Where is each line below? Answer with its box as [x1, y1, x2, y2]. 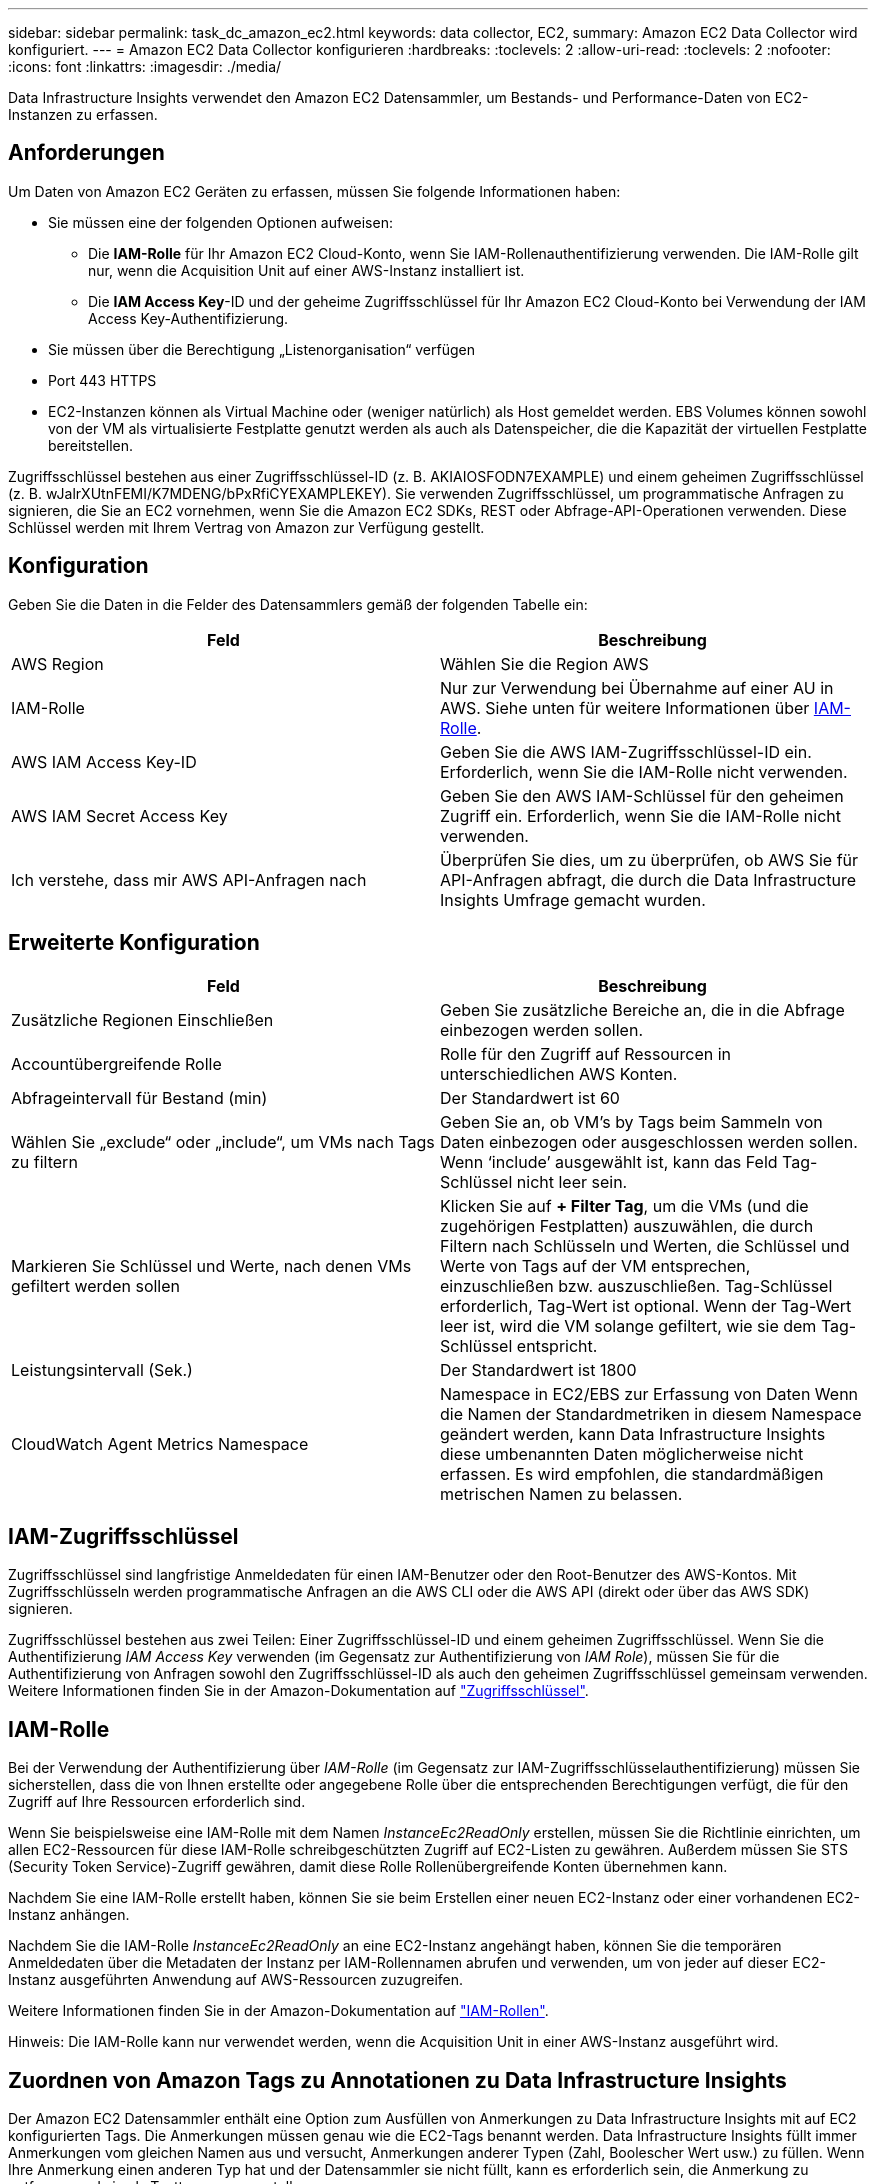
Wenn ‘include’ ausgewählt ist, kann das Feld [440, 1151, 778, 1172]
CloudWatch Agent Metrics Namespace [11, 1433, 309, 1454]
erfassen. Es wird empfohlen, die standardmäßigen [440, 1463, 824, 1484]
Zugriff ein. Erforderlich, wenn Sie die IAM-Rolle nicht [440, 805, 841, 826]
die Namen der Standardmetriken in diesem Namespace [440, 1403, 862, 1424]
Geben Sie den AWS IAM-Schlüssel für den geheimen [440, 785, 844, 806]
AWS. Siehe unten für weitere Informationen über [440, 697, 810, 718]
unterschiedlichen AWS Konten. [440, 1063, 678, 1084]
